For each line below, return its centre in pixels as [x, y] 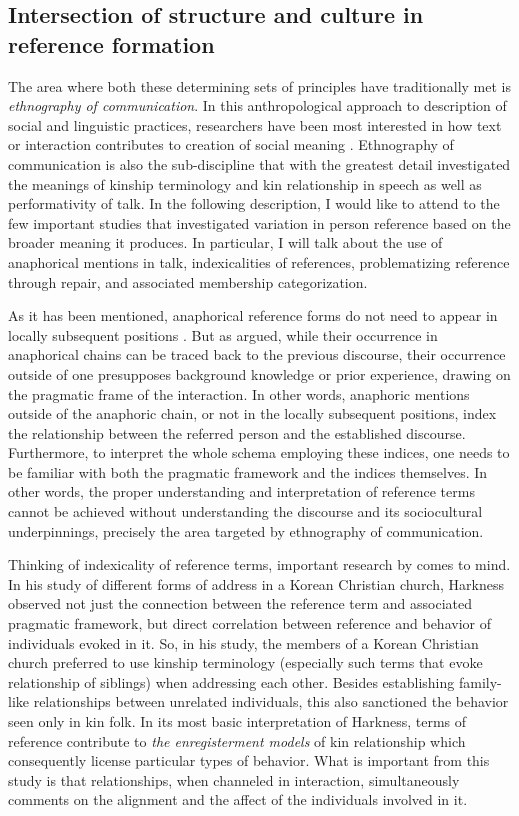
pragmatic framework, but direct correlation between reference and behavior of [249, 623]
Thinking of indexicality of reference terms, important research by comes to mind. [259, 564]
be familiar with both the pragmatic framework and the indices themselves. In [248, 471]
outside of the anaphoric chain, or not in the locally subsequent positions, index [252, 413]
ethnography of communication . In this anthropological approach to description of [257, 105]
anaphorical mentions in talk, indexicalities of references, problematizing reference [259, 261]
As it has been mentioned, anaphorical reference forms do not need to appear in [253, 315]
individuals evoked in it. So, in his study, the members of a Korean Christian [243, 642]
